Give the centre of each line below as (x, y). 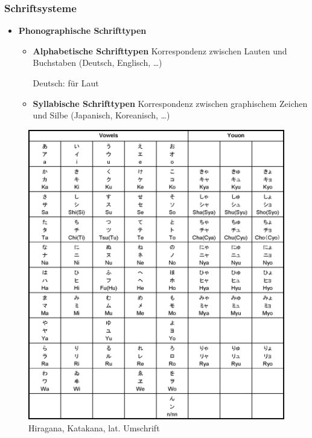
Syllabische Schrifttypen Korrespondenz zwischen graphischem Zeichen (170, 103)
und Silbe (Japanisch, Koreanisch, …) (101, 115)
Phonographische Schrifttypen (82, 31)
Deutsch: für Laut (66, 83)
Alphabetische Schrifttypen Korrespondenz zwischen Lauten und (160, 50)
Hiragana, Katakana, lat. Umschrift (94, 427)
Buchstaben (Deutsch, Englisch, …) (97, 63)
